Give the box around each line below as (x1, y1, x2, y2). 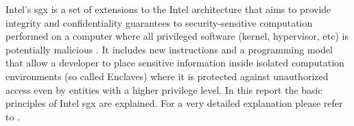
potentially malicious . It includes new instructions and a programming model (5, 42, 333, 56)
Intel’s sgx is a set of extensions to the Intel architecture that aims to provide (5, 2, 331, 16)
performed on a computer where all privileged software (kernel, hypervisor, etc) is (5, 29, 349, 43)
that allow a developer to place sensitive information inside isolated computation (5, 55, 344, 70)
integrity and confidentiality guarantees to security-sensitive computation (5, 15, 313, 29)
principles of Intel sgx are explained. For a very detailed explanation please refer (5, 96, 343, 110)
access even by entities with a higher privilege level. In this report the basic (5, 82, 322, 97)
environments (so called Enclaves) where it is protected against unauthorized (5, 68, 329, 83)
